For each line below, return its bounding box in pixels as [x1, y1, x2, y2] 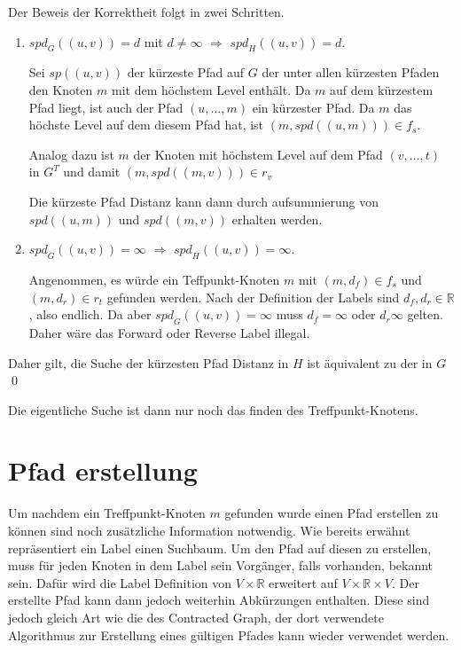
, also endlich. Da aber [28, 305, 152, 324]
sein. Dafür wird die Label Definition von [8, 573, 231, 591]
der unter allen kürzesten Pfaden [262, 63, 440, 82]
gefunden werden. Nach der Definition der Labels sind [106, 287, 400, 306]
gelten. [407, 305, 443, 324]
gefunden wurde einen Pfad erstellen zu [224, 504, 439, 522]
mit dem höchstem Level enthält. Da [111, 80, 311, 98]
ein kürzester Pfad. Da [252, 98, 375, 116]
